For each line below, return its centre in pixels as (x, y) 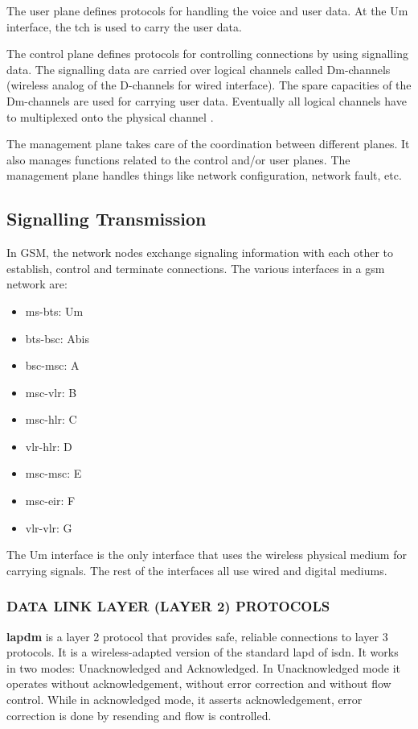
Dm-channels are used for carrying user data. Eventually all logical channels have (207, 100)
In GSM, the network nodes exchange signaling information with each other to (200, 253)
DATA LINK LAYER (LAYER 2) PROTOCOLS (168, 606)
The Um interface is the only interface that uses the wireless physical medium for (207, 555)
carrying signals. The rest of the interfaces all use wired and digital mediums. (197, 570)
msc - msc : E (53, 473)
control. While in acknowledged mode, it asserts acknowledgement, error (184, 700)
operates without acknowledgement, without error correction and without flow (199, 683)
